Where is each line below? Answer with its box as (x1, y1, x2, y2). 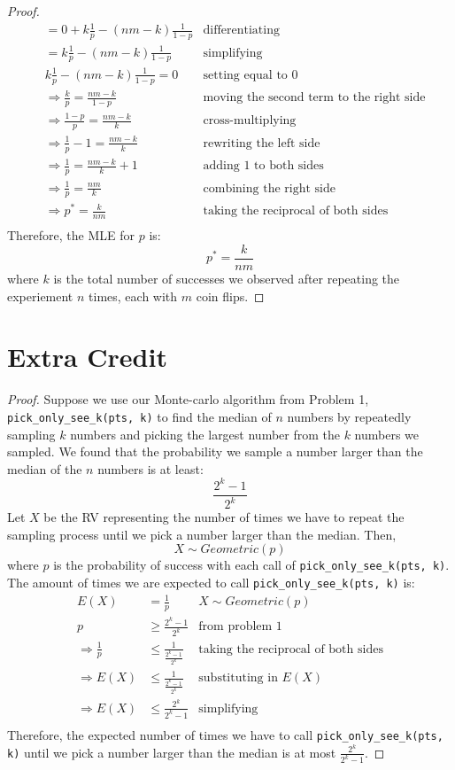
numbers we (354, 424, 420, 443)
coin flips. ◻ (196, 286, 265, 305)
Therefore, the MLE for (7, 226, 135, 245)
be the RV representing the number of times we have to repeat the (43, 508, 405, 526)
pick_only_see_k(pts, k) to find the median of (7, 407, 272, 425)
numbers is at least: (97, 459, 204, 478)
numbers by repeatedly (287, 407, 412, 425)
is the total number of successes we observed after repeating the (53, 269, 400, 288)
